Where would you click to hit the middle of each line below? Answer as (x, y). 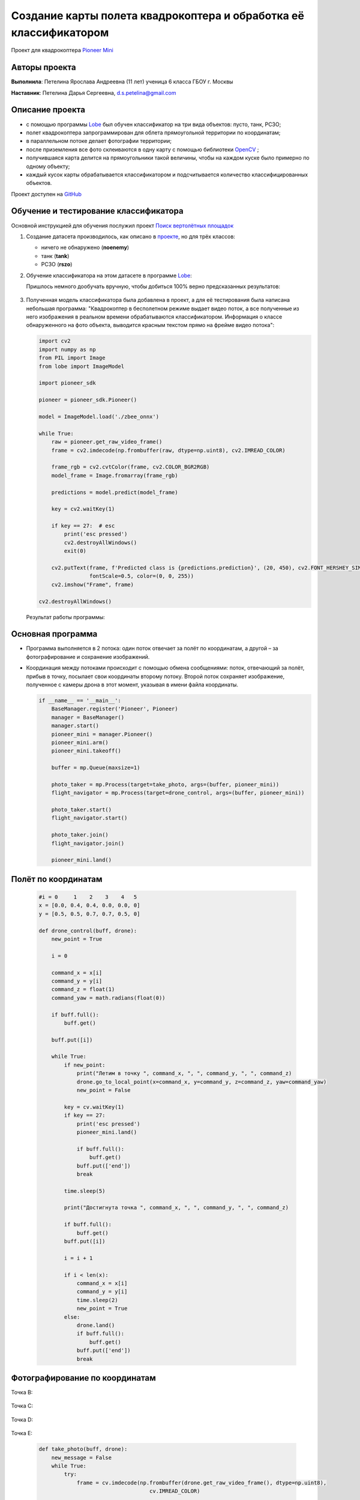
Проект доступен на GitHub (46, 194)
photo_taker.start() (82, 810)
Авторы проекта (43, 67)
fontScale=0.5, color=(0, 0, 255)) (142, 576)
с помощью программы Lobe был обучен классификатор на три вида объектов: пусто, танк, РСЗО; (154, 124)
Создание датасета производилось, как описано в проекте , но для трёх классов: (130, 236)
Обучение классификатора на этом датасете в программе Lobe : (109, 275)
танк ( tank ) (55, 256)
